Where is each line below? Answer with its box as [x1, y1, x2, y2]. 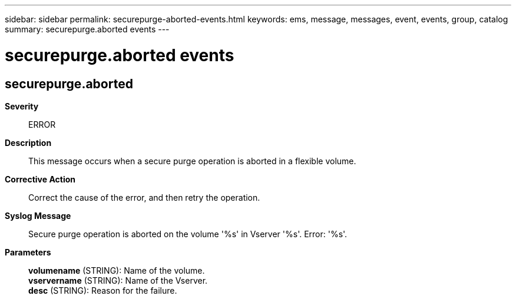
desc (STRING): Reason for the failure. [28, 285, 177, 295]
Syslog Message [5, 210, 71, 221]
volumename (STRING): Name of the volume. [28, 265, 205, 275]
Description [5, 137, 52, 148]
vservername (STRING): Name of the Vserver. [28, 275, 208, 285]
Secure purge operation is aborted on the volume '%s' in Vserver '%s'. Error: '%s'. [28, 228, 348, 239]
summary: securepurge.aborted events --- [5, 24, 170, 34]
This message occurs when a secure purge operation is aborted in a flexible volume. [28, 155, 356, 166]
